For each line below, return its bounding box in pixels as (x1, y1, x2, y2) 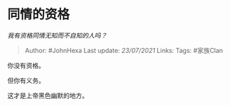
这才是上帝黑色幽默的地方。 (7, 91, 89, 100)
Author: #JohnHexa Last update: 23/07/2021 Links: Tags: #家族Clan (24, 46, 224, 54)
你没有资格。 (7, 61, 45, 69)
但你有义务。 (7, 76, 45, 85)
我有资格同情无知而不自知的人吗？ (7, 31, 107, 40)
